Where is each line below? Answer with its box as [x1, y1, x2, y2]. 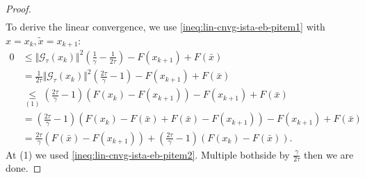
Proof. [6, 1, 31, 15]
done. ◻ [6, 161, 42, 175]
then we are [304, 147, 354, 161]
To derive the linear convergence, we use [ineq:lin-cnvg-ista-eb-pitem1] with [6, 19, 325, 34]
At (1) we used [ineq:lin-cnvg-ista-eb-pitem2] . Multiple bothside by [6, 147, 290, 161]
